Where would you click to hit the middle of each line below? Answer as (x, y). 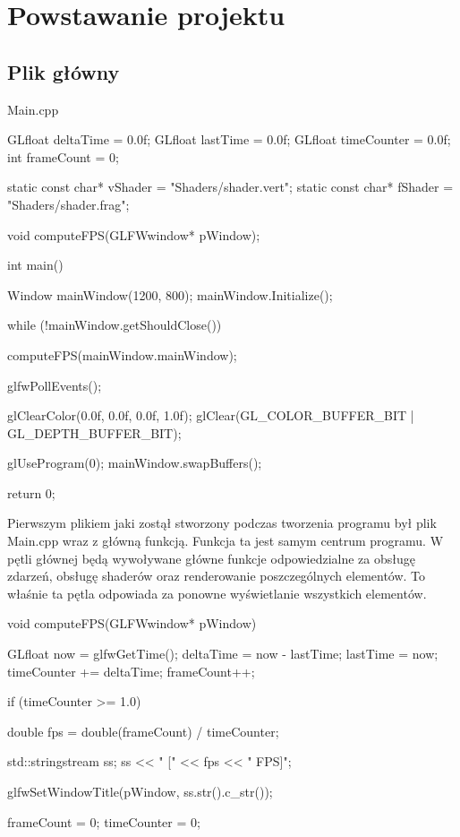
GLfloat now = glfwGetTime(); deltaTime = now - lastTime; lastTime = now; (223, 654)
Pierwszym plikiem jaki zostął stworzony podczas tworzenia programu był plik (222, 523)
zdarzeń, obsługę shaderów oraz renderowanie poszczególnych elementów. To (217, 576)
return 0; (31, 492)
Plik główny (64, 71)
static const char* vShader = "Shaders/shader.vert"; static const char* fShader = (230, 187)
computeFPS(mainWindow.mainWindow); (122, 354)
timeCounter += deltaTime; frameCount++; (131, 671)
